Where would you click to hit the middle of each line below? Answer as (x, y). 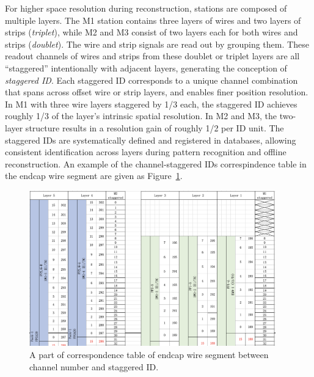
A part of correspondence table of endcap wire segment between (149, 354)
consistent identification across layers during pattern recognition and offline (146, 152)
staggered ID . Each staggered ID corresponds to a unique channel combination (152, 80)
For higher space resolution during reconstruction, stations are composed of (146, 8)
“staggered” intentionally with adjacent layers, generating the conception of (146, 68)
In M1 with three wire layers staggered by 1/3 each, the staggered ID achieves (151, 104)
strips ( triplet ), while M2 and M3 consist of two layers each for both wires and (152, 32)
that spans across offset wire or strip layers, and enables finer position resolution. (157, 92)
